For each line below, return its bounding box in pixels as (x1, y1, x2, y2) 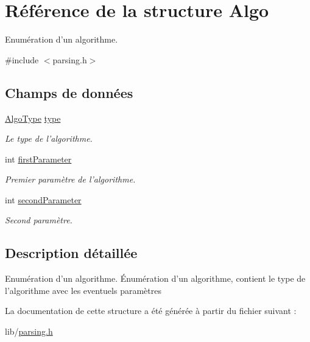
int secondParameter (5, 193, 82, 206)
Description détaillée (5, 243, 138, 262)
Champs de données (5, 83, 133, 102)
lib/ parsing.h (5, 325, 53, 338)
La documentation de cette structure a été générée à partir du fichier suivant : (5, 304, 297, 317)
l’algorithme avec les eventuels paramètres (5, 284, 161, 296)
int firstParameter (5, 152, 72, 165)
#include (5, 53, 39, 66)
